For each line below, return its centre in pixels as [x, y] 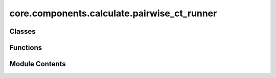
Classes [22, 31]
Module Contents [38, 64]
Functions [26, 48]
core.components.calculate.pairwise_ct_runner [113, 13]
